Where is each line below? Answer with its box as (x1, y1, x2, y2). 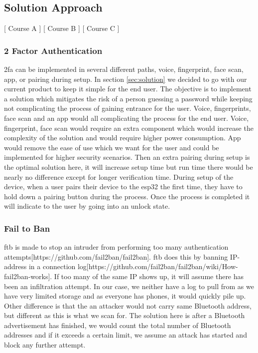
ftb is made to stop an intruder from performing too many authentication (4, 242, 229, 252)
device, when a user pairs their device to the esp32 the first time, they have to (4, 181, 243, 192)
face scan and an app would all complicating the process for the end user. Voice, (4, 112, 249, 123)
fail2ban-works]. (4, 271, 52, 281)
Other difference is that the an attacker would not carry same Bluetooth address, (4, 300, 252, 311)
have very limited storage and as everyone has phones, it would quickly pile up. (4, 291, 246, 301)
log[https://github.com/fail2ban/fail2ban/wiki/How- (77, 261, 238, 272)
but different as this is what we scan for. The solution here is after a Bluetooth (4, 310, 245, 321)
